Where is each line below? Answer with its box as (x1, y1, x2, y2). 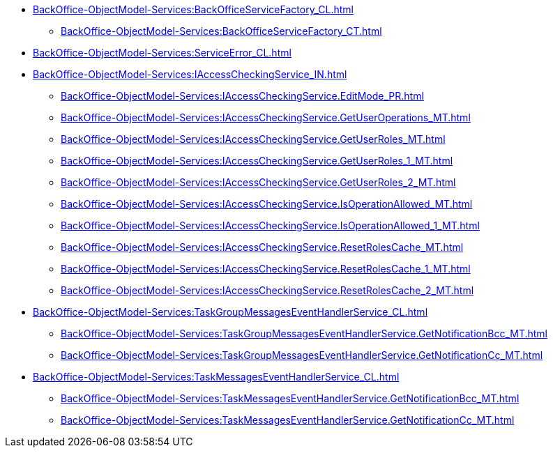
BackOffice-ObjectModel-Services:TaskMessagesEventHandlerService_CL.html (33, 371, 400, 383)
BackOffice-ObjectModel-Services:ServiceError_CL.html (33, 47, 291, 59)
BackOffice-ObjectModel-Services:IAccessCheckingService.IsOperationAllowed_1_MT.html (61, 220, 480, 231)
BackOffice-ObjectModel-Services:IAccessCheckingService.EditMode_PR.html (61, 90, 424, 102)
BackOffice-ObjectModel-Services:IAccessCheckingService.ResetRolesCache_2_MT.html (61, 284, 474, 296)
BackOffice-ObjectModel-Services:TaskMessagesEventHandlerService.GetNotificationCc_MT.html (61, 414, 515, 426)
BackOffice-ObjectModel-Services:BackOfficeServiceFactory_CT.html (61, 25, 382, 37)
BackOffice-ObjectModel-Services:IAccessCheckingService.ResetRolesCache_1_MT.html (61, 263, 471, 275)
